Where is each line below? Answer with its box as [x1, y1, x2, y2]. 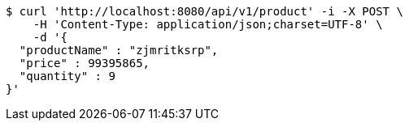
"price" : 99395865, [19, 57, 150, 70]
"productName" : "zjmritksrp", [19, 44, 219, 57]
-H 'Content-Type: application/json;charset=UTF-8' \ [33, 18, 383, 31]
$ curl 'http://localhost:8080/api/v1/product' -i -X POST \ [6, 5, 403, 18]
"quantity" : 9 [19, 70, 115, 83]
